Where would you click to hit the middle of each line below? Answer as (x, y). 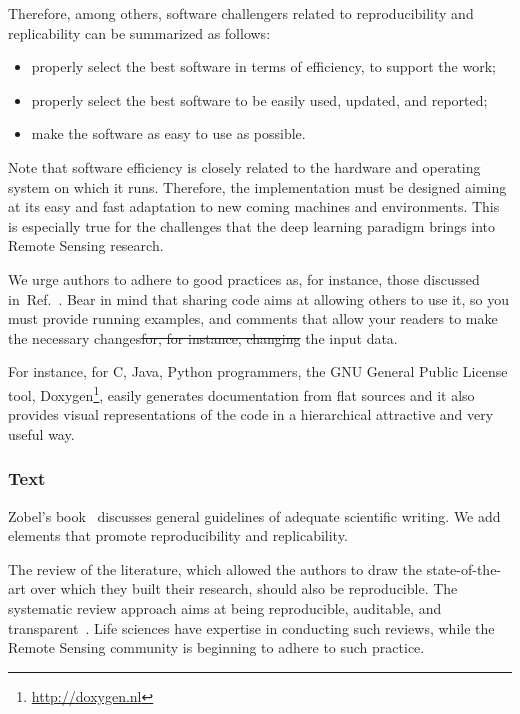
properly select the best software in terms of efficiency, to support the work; (263, 66)
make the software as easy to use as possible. (168, 133)
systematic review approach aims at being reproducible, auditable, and (225, 607)
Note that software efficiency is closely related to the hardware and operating (244, 166)
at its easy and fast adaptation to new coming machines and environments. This (254, 206)
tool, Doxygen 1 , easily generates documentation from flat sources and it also (241, 393)
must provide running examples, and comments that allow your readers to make (253, 318)
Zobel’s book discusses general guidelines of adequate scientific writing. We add (254, 515)
